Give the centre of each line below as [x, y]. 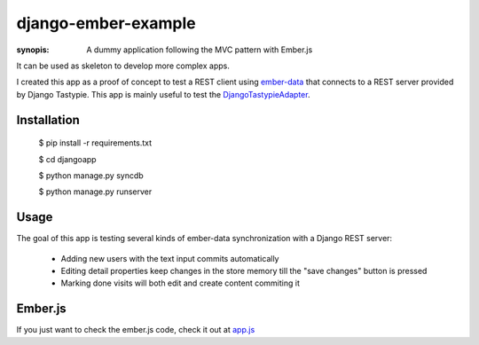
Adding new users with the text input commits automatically [170, 258]
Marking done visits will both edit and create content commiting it [181, 283]
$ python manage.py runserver [95, 192]
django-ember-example [106, 23]
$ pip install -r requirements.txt [95, 143]
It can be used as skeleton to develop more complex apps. [123, 66]
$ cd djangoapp [67, 159]
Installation [48, 120]
